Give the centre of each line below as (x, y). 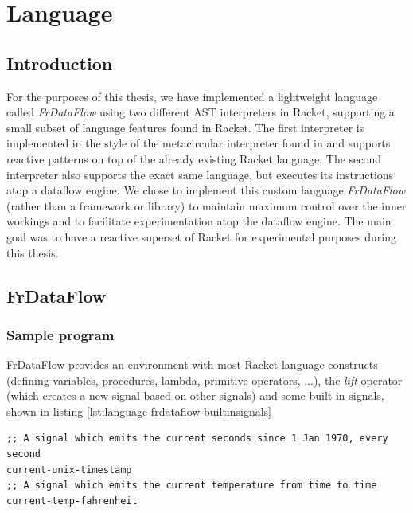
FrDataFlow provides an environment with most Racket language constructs (192, 364)
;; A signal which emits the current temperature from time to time (192, 486)
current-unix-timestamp (69, 470)
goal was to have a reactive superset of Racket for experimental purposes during (201, 236)
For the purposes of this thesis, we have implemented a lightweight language (192, 96)
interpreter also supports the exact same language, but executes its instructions (200, 174)
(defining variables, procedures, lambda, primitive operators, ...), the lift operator (205, 380)
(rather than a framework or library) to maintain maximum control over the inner (206, 205)
